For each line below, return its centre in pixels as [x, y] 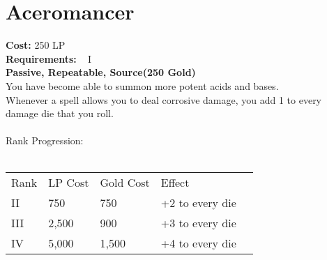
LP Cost [69, 183]
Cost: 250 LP [36, 45]
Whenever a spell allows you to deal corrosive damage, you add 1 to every [164, 99]
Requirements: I [49, 58]
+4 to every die [198, 243]
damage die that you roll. [60, 113]
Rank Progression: [45, 140]
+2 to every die [198, 203]
